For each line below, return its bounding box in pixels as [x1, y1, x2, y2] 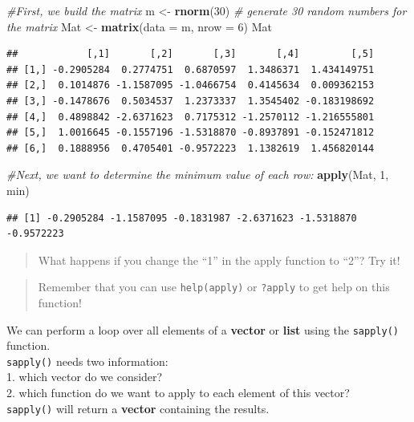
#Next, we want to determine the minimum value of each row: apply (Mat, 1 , [6, 166, 389, 183]
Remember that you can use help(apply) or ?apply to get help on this [38, 278, 390, 295]
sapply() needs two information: [6, 352, 168, 369]
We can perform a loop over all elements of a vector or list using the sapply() [6, 321, 399, 338]
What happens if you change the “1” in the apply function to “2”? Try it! [38, 251, 400, 268]
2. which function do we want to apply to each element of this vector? [6, 384, 350, 401]
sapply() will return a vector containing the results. [6, 400, 270, 416]
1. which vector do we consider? [6, 368, 163, 385]
